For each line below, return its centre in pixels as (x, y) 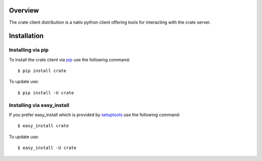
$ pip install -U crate (46, 93)
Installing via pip (29, 50)
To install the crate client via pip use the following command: (70, 59)
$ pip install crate (42, 71)
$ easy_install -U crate (47, 148)
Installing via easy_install (39, 105)
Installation (26, 36)
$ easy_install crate (43, 126)
